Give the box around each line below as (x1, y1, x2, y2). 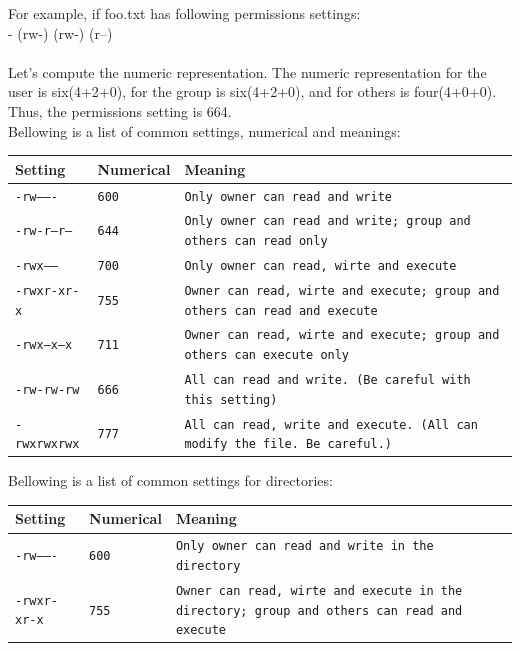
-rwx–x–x (15, 338, 73, 353)
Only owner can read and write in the (175, 539, 434, 554)
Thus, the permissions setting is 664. (8, 100, 232, 121)
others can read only (184, 234, 328, 249)
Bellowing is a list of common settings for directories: (8, 470, 333, 491)
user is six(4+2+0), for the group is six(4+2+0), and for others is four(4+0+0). (8, 81, 497, 102)
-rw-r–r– (15, 224, 73, 239)
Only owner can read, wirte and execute (184, 258, 457, 273)
